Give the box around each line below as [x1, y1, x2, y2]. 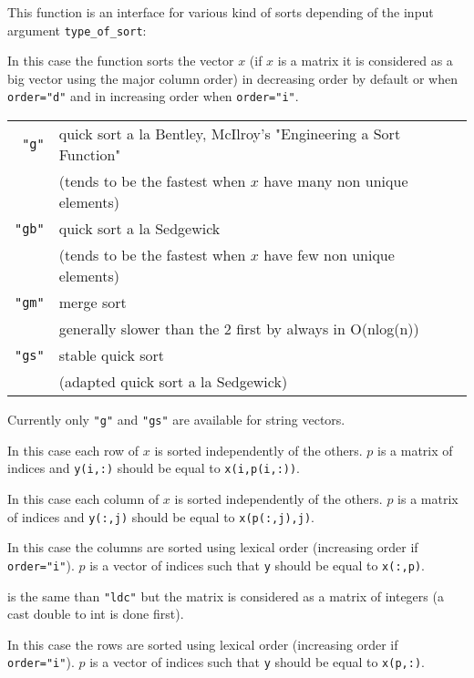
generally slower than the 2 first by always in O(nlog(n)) [58, 318, 419, 340]
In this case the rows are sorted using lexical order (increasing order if [7, 634, 398, 653]
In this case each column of [7, 489, 160, 508]
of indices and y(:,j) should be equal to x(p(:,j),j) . [7, 507, 314, 526]
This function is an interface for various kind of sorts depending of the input [7, 3, 434, 21]
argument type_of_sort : [7, 20, 147, 39]
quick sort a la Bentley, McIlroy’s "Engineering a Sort [58, 123, 401, 145]
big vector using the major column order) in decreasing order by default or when [7, 68, 458, 87]
